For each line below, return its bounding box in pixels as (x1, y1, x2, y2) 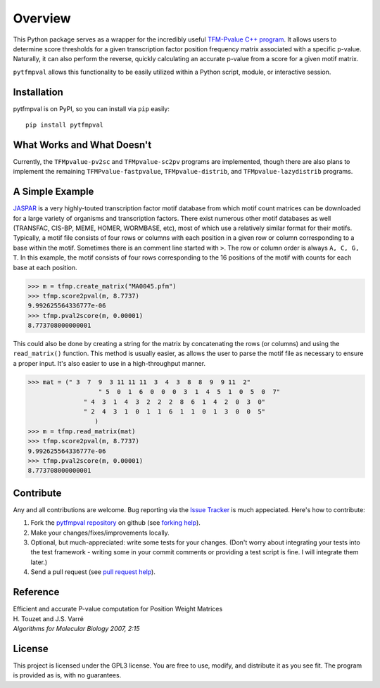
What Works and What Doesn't (13, 139, 152, 151)
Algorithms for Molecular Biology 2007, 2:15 (13, 624, 140, 632)
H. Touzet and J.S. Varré (13, 614, 84, 623)
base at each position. (13, 263, 77, 272)
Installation (13, 86, 63, 98)
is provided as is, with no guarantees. (13, 671, 122, 680)
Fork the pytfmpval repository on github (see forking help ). (30, 518, 201, 527)
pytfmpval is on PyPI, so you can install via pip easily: (13, 104, 170, 113)
